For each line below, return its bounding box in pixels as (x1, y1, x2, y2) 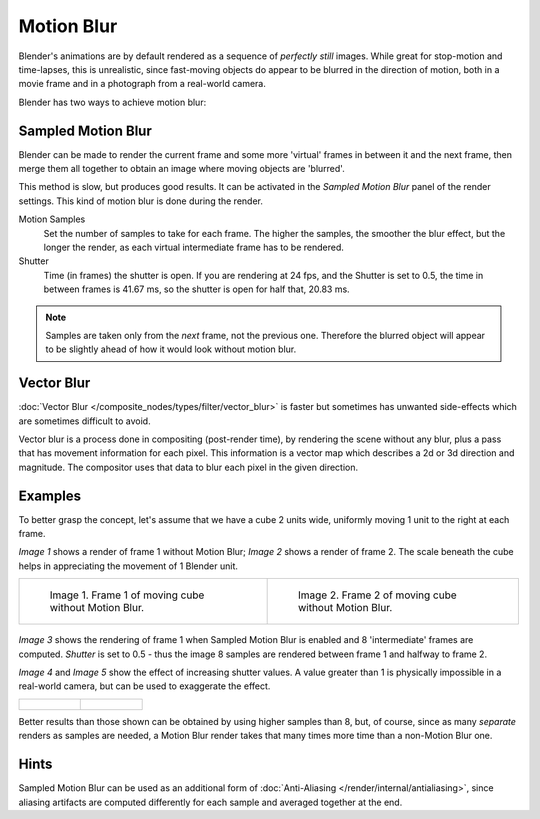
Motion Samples (18, 213, 86, 225)
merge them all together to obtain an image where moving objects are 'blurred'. (18, 163, 345, 175)
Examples (18, 487, 82, 504)
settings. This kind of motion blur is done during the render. (18, 195, 264, 207)
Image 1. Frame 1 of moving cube (49, 588, 205, 602)
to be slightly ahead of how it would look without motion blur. (45, 343, 297, 355)
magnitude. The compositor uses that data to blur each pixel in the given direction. (18, 461, 359, 473)
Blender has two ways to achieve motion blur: (18, 96, 207, 108)
